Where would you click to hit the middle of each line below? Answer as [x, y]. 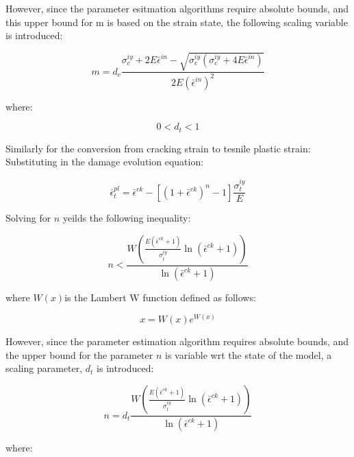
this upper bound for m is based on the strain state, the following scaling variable [177, 22]
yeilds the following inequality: [127, 218]
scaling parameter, [44, 368]
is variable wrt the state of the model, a [248, 354]
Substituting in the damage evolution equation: [105, 162]
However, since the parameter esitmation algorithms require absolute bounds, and [177, 8]
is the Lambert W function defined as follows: [160, 297]
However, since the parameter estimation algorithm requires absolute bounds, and [177, 341]
